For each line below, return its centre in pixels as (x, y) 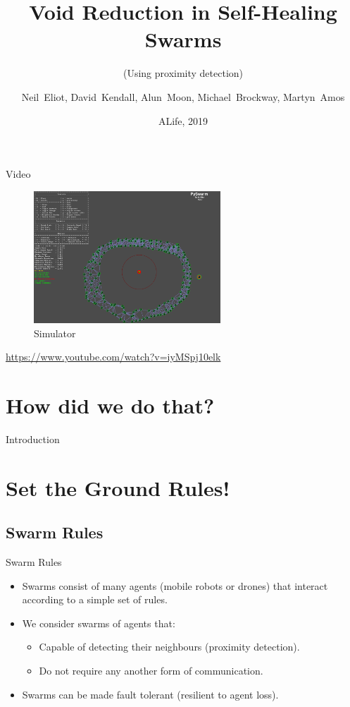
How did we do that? (110, 405)
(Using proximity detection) (183, 73)
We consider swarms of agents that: (99, 623)
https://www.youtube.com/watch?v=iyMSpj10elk (113, 357)
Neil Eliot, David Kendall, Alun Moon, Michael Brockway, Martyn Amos (183, 96)
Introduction (33, 439)
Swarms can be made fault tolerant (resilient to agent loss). (150, 694)
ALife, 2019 (183, 120)
